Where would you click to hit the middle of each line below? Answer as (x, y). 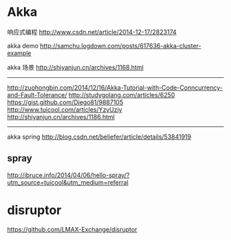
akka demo (23, 46)
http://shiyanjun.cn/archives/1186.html (61, 117)
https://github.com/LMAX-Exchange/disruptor (72, 229)
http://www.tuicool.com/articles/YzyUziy (65, 109)
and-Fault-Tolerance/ (37, 94)
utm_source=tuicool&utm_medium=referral (68, 182)
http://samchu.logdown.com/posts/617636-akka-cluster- (121, 46)
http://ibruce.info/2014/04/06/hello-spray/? (68, 175)
